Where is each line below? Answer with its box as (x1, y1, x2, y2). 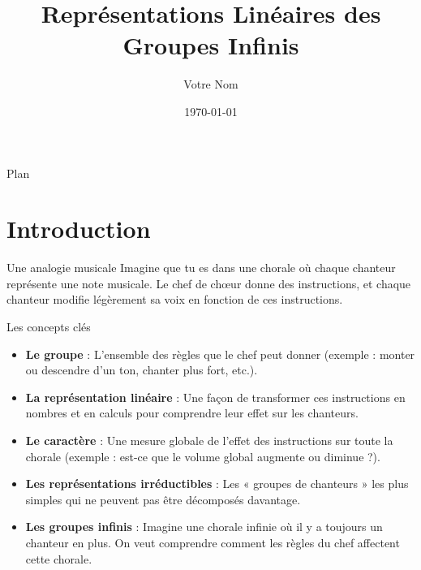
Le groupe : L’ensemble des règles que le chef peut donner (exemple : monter (25, 345, 415, 362)
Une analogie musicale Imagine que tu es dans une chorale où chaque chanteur (6, 259, 396, 276)
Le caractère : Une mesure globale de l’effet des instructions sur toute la (25, 431, 393, 448)
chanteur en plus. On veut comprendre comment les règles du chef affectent (25, 533, 400, 551)
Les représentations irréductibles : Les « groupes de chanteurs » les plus (25, 475, 409, 492)
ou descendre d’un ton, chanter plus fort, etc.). (25, 361, 258, 378)
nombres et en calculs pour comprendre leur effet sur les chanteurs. (25, 404, 359, 421)
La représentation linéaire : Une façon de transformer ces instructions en (25, 388, 406, 405)
